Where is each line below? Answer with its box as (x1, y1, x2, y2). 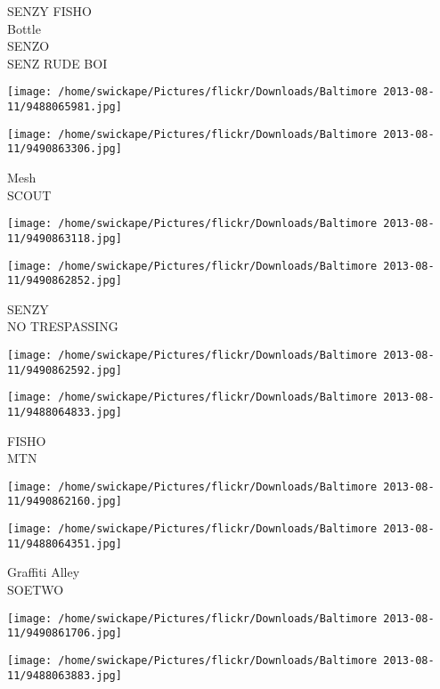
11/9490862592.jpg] (7, 363, 122, 377)
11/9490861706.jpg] (7, 627, 122, 640)
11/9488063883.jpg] (7, 669, 122, 682)
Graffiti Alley (7, 563, 80, 581)
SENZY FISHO (7, 2, 92, 20)
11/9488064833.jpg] (7, 405, 122, 418)
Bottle (7, 19, 41, 37)
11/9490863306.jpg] (7, 142, 122, 156)
